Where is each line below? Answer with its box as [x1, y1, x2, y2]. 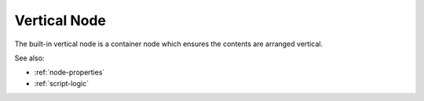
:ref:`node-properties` [34, 67, 105, 78]
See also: [14, 53, 45, 63]
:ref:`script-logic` [34, 78, 90, 88]
